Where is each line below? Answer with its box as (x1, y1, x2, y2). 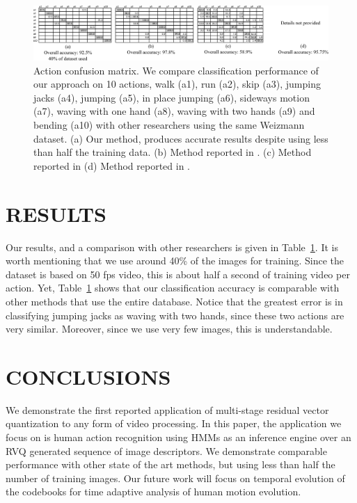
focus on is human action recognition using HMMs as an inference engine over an (6, 430, 351, 445)
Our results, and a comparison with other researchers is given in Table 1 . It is (6, 239, 338, 254)
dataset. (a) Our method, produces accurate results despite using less (33, 131, 328, 145)
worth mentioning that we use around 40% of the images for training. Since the (6, 253, 344, 268)
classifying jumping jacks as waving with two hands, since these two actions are (6, 308, 344, 322)
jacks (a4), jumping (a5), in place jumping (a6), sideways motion (33, 90, 310, 104)
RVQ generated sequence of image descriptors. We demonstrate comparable (6, 443, 327, 458)
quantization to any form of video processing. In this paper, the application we (6, 416, 342, 431)
